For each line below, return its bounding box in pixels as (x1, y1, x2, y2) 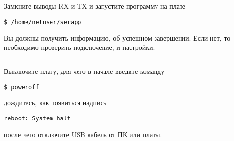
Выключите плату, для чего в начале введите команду (4, 66, 165, 76)
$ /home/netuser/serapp (4, 18, 81, 25)
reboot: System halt (4, 115, 71, 122)
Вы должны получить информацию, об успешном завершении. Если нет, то (4, 32, 231, 43)
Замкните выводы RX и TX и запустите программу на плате (4, 1, 185, 11)
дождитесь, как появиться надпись (4, 97, 107, 108)
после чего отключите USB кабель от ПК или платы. (4, 129, 162, 139)
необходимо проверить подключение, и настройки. (4, 42, 155, 52)
